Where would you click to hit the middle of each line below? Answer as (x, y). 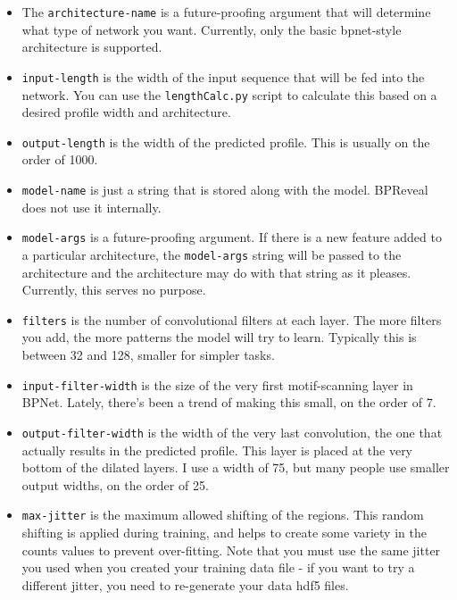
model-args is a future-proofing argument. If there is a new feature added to (232, 237)
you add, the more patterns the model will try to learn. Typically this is (219, 337)
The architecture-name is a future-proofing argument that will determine (226, 12)
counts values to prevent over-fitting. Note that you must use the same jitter (231, 550)
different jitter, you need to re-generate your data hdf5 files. (185, 584)
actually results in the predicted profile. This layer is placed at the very (217, 450)
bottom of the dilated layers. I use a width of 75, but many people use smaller (236, 467)
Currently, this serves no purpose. (114, 290)
